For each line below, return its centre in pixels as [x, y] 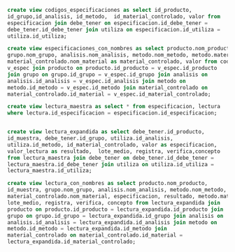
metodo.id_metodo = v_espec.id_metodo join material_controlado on [108, 87]
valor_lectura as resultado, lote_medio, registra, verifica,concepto [114, 151]
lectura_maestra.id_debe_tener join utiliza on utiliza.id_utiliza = [111, 164]
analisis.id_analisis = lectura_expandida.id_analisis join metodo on [112, 222]
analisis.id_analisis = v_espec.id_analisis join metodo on [97, 81]
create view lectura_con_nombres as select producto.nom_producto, [108, 184]
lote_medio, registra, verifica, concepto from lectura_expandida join [114, 202]
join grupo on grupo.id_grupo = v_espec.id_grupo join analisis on [108, 74]
